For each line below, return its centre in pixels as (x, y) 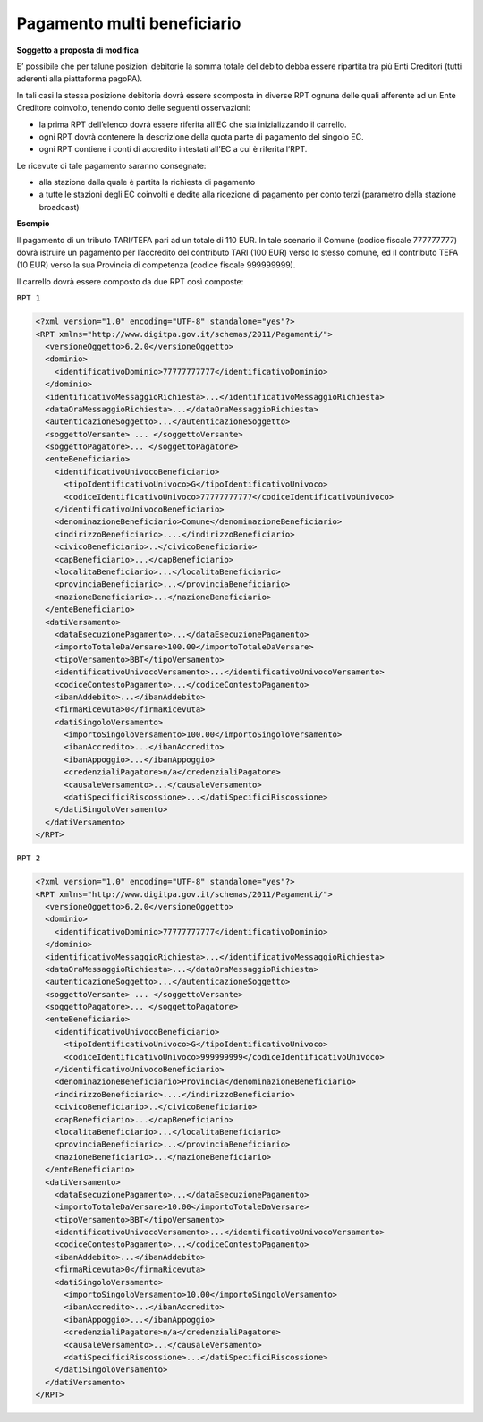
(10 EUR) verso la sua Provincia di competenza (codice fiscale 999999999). (156, 265)
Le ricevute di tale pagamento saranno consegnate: (111, 165)
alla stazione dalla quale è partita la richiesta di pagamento (147, 182)
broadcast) (59, 207)
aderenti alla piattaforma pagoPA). (80, 79)
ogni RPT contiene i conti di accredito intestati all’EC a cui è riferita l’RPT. (173, 149)
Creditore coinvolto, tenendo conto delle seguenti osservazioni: (133, 108)
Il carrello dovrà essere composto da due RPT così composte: (130, 281)
